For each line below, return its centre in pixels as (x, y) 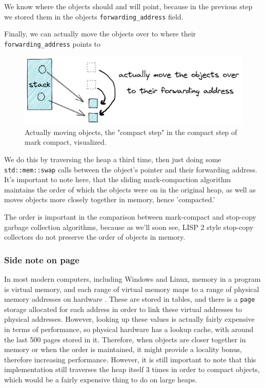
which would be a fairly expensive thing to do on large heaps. (101, 380)
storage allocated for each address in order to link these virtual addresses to (123, 309)
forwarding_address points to (53, 43)
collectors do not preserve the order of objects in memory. (95, 237)
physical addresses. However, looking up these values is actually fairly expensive (129, 319)
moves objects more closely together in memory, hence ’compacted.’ (110, 199)
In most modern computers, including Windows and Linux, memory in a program (132, 279)
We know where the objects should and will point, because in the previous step (128, 6)
